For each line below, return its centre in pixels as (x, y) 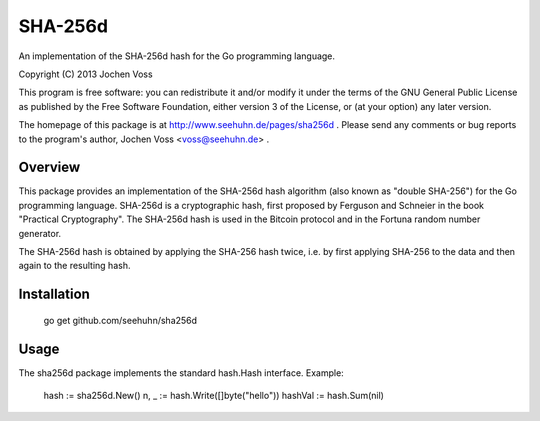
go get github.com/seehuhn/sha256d (120, 320)
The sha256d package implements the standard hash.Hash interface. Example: (181, 372)
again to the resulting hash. (74, 266)
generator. (40, 233)
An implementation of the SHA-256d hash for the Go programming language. (176, 56)
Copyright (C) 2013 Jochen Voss (86, 74)
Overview (49, 167)
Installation (54, 294)
